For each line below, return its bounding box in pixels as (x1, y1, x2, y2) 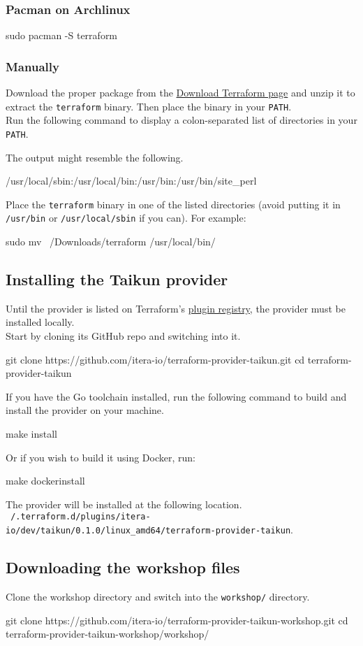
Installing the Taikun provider (6, 268, 228, 290)
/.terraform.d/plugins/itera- (10, 512, 151, 522)
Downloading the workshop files (6, 557, 240, 578)
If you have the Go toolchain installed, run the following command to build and (6, 389, 347, 403)
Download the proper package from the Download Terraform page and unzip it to (6, 85, 355, 100)
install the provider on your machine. (6, 403, 164, 417)
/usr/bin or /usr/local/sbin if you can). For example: (6, 210, 246, 225)
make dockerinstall (6, 473, 85, 488)
